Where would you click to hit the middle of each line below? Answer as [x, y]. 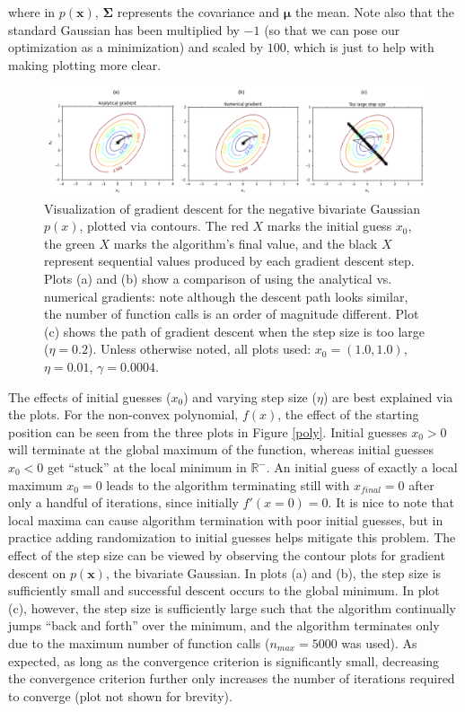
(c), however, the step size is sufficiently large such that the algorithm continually [232, 607]
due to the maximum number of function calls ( [139, 642]
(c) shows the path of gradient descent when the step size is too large [234, 331]
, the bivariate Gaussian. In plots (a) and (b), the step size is [273, 572]
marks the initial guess [329, 226]
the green [70, 243]
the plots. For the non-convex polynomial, [123, 414]
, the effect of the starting [348, 414]
